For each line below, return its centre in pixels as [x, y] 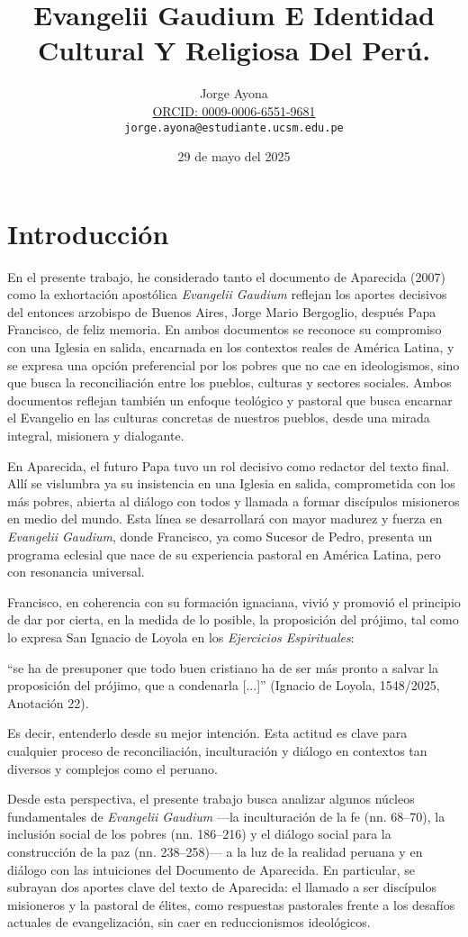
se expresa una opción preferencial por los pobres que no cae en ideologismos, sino [234, 364]
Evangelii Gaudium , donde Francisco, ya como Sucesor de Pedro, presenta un [220, 536]
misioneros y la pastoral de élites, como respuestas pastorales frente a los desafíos [231, 904]
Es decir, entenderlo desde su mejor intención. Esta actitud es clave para [207, 733]
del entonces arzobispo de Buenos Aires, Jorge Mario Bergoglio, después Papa [222, 311]
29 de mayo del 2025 [234, 156]
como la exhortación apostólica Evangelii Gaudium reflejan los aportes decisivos [227, 294]
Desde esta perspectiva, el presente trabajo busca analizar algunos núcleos [211, 799]
